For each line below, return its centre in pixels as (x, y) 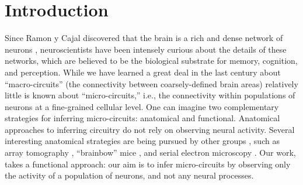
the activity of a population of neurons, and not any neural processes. (129, 175)
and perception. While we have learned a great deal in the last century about (143, 72)
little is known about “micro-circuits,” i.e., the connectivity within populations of (150, 95)
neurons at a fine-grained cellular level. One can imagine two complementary (142, 106)
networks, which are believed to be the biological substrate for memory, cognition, (151, 61)
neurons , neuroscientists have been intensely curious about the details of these (146, 49)
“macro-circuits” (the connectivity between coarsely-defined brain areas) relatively (151, 83)
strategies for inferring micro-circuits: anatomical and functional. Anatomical (142, 118)
